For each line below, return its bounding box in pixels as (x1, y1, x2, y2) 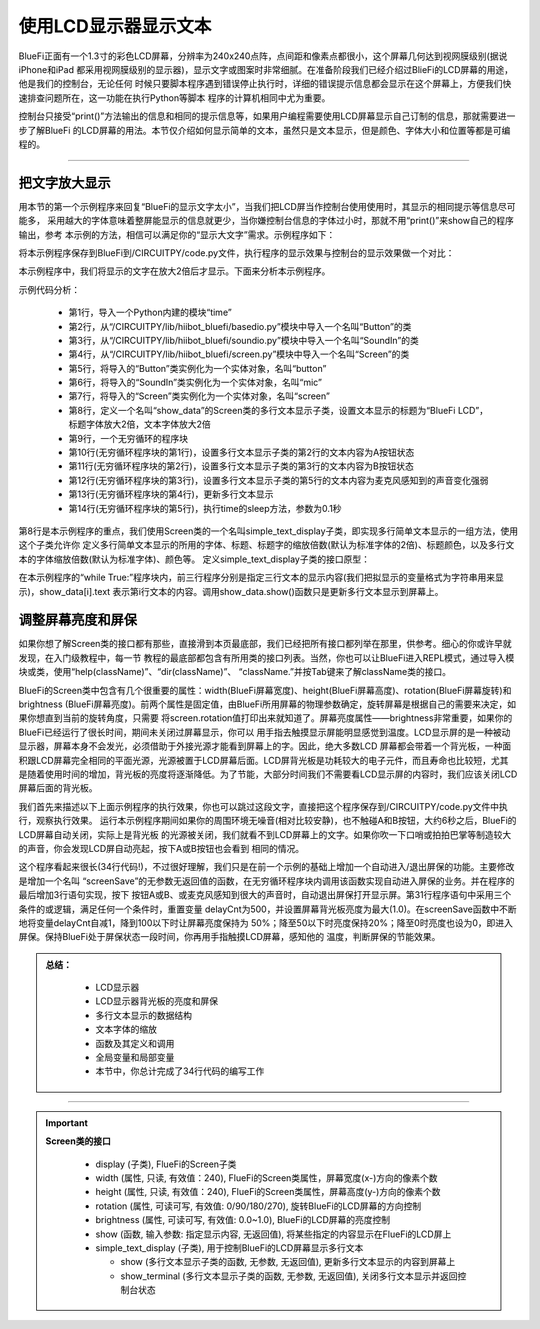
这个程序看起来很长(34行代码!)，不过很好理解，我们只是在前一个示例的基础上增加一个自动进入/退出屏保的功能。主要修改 (18, 861, 515, 873)
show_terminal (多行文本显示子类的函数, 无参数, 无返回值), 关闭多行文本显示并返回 (120, 1270, 458, 1282)
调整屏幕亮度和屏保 (18, 611, 137, 629)
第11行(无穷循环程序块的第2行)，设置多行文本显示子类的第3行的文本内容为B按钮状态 (68, 460, 414, 472)
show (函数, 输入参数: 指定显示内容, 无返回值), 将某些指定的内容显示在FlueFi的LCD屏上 (95, 1228, 452, 1240)
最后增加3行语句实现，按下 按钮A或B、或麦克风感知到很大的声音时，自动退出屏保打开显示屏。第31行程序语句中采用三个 (18, 889, 512, 901)
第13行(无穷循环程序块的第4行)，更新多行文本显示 (68, 488, 274, 500)
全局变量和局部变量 (95, 1051, 175, 1064)
